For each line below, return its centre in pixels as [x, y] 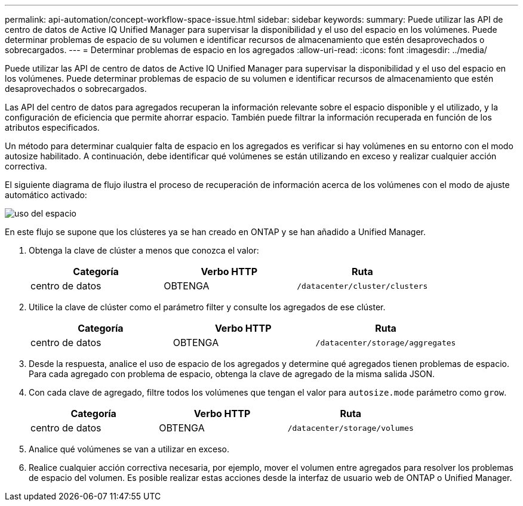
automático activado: [46, 195]
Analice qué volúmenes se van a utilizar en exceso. [129, 449]
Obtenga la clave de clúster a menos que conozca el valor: [144, 250]
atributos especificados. [52, 127]
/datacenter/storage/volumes [350, 428]
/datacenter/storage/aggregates [386, 343]
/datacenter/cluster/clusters [362, 286]
